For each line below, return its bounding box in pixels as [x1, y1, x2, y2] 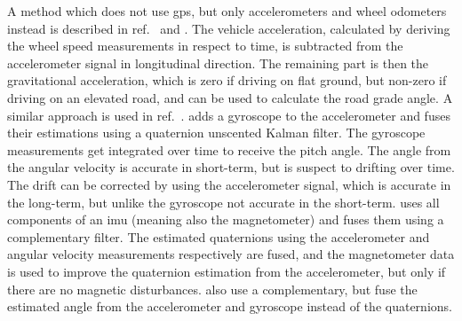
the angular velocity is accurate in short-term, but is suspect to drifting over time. [7, 158, 455, 176]
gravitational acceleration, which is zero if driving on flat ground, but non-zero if [7, 71, 447, 90]
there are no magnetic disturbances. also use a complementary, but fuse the [7, 279, 418, 298]
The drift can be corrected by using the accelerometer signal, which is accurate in [7, 175, 451, 193]
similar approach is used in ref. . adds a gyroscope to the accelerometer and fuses [7, 106, 450, 124]
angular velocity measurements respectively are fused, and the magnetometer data [7, 245, 455, 263]
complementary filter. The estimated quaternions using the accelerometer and [7, 227, 430, 246]
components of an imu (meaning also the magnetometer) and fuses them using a [7, 210, 444, 229]
